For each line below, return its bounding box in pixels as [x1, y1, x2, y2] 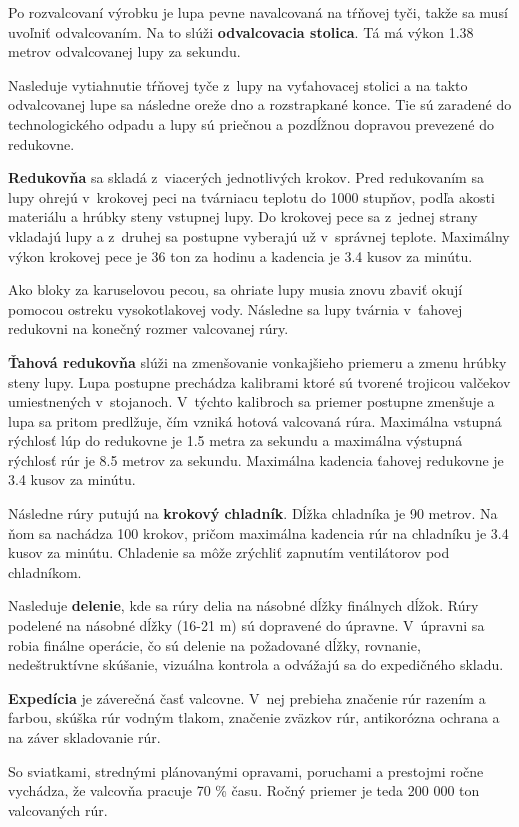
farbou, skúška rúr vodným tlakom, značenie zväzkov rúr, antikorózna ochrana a [8, 707, 500, 728]
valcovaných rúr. [8, 799, 108, 820]
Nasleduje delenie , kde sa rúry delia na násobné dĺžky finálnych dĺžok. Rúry [8, 595, 479, 616]
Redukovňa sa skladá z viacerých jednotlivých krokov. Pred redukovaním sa [8, 167, 484, 188]
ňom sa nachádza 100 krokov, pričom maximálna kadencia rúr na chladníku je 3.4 [8, 522, 509, 543]
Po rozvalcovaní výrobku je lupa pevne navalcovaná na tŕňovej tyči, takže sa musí [8, 2, 508, 22]
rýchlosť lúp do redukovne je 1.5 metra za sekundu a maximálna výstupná [8, 430, 463, 451]
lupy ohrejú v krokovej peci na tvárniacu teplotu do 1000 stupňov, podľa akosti [8, 186, 495, 207]
